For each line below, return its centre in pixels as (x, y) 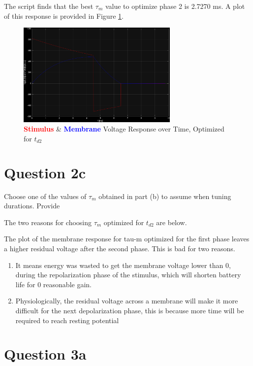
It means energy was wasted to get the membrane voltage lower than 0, (123, 265)
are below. (172, 222)
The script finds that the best (49, 6)
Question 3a (45, 354)
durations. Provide (32, 206)
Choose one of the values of (45, 196)
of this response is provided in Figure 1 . (64, 16)
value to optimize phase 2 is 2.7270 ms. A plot (175, 6)
